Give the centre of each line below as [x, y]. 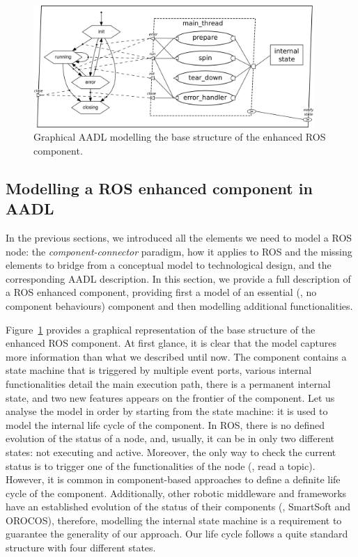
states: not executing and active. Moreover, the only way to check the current [171, 452]
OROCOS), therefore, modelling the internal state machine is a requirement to [174, 520]
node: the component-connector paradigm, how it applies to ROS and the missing [179, 251]
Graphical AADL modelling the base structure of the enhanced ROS [180, 137]
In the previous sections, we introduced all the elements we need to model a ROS [179, 238]
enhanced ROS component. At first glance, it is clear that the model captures [171, 343]
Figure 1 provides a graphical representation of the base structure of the [161, 329]
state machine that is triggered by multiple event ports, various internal [159, 370]
